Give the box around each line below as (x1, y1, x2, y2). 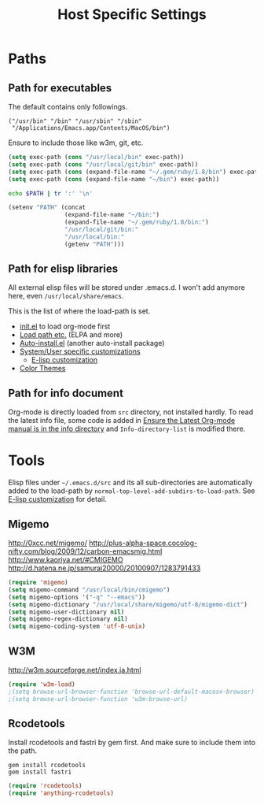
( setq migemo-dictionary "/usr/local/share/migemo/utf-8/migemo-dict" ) (8, 600, 247, 608)
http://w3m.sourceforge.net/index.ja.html (8, 665, 141, 674)
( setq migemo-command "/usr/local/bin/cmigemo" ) (8, 585, 170, 594)
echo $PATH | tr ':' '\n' (8, 189, 93, 198)
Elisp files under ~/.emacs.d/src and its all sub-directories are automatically (8, 478, 253, 488)
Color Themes (19, 364, 66, 373)
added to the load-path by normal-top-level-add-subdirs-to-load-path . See (8, 486, 255, 495)
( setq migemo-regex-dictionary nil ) (8, 615, 128, 623)
